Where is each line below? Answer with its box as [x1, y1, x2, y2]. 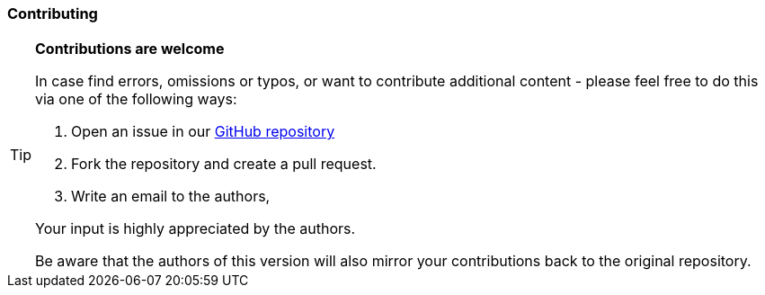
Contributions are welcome [35, 40, 225, 58]
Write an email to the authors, [71, 187, 271, 206]
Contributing [7, 4, 98, 22]
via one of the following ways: [35, 90, 237, 109]
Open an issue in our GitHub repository [71, 122, 335, 141]
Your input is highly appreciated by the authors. [35, 219, 356, 238]
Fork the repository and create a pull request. [71, 155, 377, 174]
